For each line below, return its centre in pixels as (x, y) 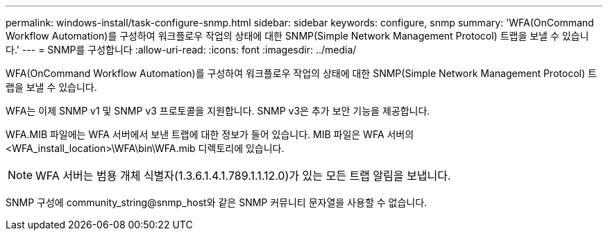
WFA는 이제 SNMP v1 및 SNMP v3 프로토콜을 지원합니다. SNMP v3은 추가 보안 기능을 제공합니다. (218, 111)
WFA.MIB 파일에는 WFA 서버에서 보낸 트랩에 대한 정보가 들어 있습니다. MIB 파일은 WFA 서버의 (210, 134)
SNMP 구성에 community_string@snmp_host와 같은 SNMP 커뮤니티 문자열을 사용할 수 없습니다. (217, 202)
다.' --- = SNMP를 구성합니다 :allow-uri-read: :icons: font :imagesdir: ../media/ (181, 50)
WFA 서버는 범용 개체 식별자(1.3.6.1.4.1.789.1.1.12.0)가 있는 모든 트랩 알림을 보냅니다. (243, 176)
